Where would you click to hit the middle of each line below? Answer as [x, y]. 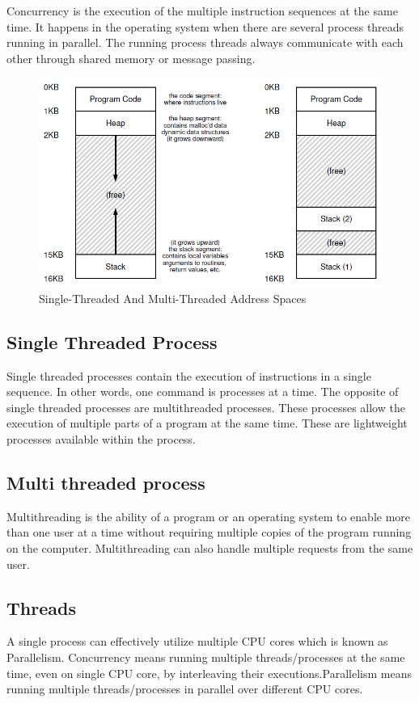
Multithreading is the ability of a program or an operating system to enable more [209, 516]
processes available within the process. [101, 439]
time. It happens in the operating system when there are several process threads [205, 26]
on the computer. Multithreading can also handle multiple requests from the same [210, 548]
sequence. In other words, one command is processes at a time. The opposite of [203, 391]
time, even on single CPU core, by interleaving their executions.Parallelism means [209, 673]
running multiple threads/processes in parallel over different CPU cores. [185, 689]
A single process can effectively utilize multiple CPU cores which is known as [197, 641]
